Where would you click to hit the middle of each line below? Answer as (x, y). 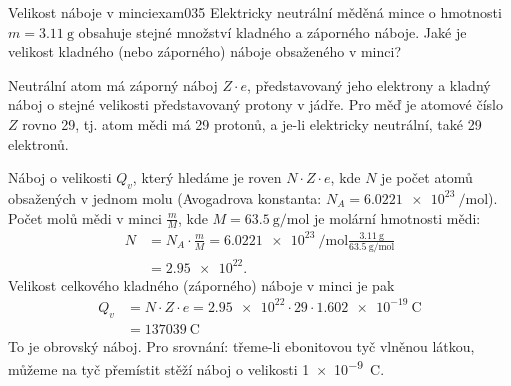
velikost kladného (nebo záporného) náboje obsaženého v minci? (204, 51)
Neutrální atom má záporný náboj (113, 84)
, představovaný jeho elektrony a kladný (369, 84)
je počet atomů (427, 177)
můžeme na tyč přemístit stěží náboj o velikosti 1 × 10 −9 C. (196, 367)
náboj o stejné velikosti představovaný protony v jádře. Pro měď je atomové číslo (255, 104)
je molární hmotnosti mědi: (397, 217)
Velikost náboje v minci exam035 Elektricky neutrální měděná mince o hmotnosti (255, 12)
